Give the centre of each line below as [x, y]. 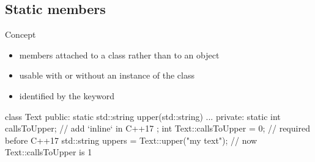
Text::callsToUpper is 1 [49, 152]
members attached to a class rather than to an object [119, 55]
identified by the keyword [67, 95]
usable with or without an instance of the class [107, 75]
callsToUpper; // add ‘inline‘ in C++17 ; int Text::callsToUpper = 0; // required [157, 128]
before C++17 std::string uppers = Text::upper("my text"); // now [131, 140]
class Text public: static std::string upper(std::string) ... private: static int [143, 116]
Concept [20, 34]
